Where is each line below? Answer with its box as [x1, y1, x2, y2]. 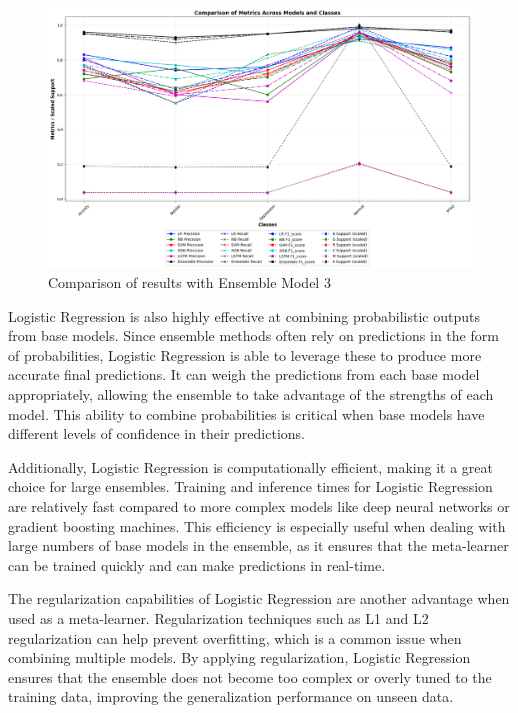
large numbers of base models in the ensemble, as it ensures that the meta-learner [8, 535, 509, 556]
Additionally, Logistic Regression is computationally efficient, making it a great [8, 456, 493, 477]
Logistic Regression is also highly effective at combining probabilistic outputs [8, 305, 480, 326]
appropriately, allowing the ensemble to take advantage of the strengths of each [8, 384, 494, 404]
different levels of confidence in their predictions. [8, 423, 305, 444]
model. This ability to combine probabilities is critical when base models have [8, 403, 485, 424]
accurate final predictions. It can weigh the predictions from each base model [8, 364, 480, 385]
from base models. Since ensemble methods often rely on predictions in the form [8, 325, 499, 346]
